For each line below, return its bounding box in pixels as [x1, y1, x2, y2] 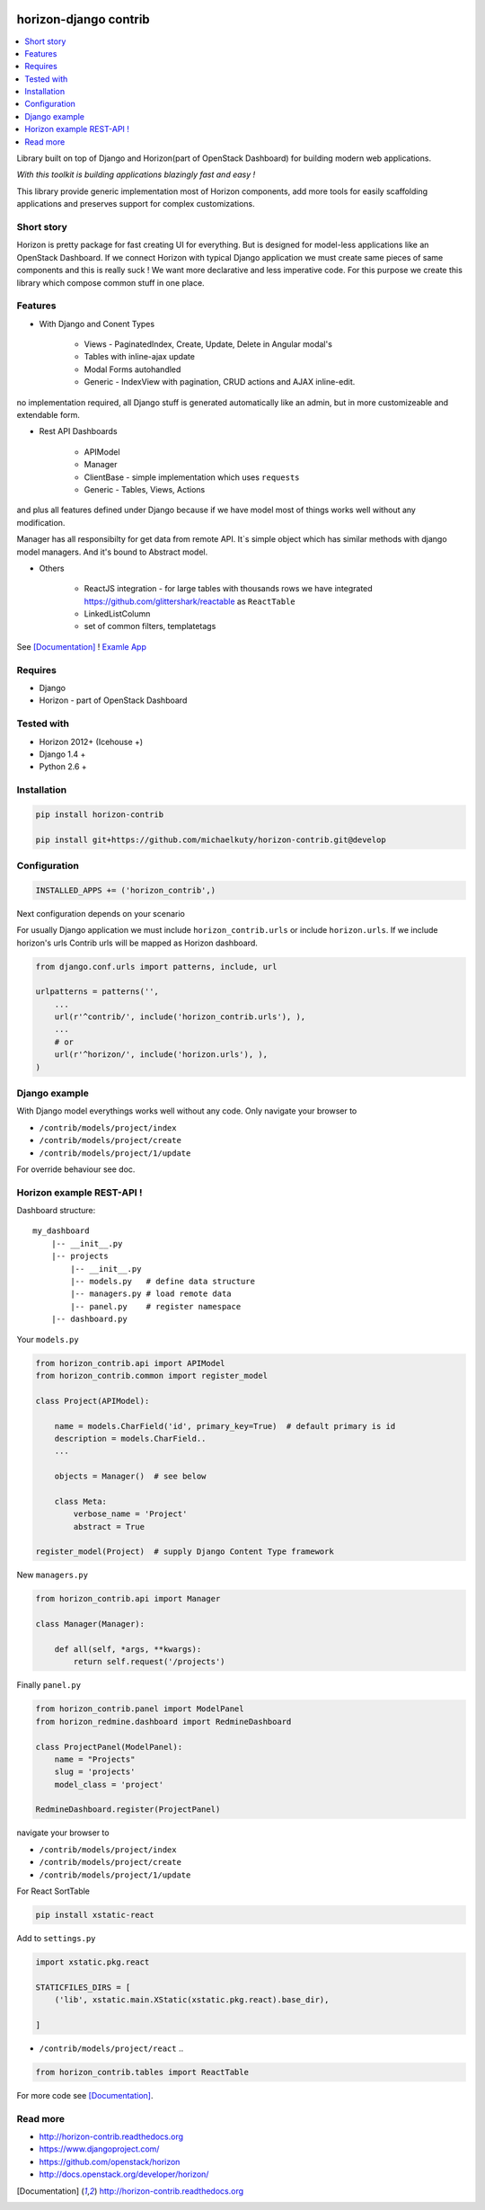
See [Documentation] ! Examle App [16, 641, 147, 652]
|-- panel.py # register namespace [70, 1301, 242, 1311]
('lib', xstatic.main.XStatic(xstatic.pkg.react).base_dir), [54, 1995, 330, 2005]
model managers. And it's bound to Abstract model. [16, 546, 208, 557]
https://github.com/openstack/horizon [39, 2156, 181, 2167]
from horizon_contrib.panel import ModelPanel [35, 1704, 244, 1714]
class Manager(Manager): [35, 1619, 145, 1629]
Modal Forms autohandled [84, 364, 181, 375]
